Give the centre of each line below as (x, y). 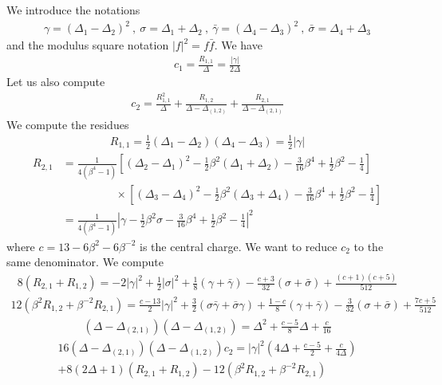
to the (369, 246)
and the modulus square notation (88, 45)
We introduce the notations (73, 10)
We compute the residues (68, 124)
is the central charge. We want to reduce (238, 246)
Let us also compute (56, 82)
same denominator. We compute (85, 262)
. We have (238, 45)
